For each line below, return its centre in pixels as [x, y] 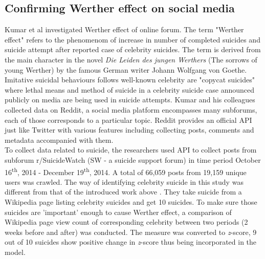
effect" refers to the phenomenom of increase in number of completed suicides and [132, 39]
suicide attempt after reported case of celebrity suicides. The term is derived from [133, 49]
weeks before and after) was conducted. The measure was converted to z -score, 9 [131, 232]
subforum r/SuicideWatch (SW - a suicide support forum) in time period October [133, 159]
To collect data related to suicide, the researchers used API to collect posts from [131, 150]
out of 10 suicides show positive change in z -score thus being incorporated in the [131, 242]
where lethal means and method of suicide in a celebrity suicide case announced [130, 89]
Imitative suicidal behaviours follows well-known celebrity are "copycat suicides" [130, 80]
